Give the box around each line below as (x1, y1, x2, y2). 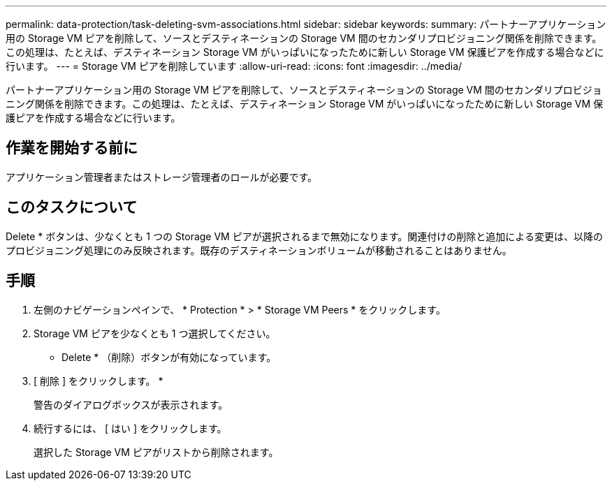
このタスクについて (6, 198, 138, 216)
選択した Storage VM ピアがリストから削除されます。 (34, 445, 279, 458)
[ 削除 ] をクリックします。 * (34, 374, 163, 387)
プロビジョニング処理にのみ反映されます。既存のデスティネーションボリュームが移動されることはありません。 (6, 244, 512, 256)
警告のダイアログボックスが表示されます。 (34, 398, 228, 411)
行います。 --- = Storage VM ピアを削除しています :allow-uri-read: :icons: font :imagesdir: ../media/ (6, 60, 462, 72)
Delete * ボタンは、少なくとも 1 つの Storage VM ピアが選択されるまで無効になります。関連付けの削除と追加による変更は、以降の (6, 230, 603, 242)
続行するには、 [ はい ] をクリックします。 (34, 422, 227, 434)
